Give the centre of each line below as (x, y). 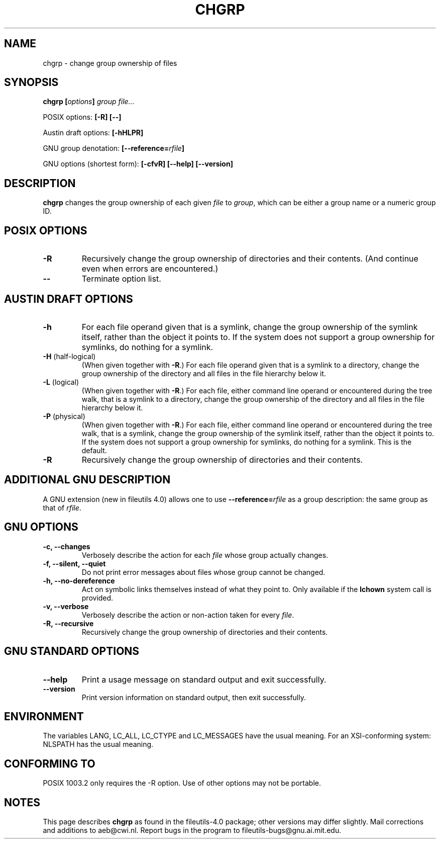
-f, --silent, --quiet (74, 563)
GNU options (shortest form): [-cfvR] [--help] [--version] (138, 164)
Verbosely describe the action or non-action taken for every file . (188, 615)
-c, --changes (67, 546)
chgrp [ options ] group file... (89, 102)
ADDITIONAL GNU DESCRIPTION (87, 480)
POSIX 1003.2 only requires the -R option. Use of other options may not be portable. (182, 783)
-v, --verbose (66, 606)
